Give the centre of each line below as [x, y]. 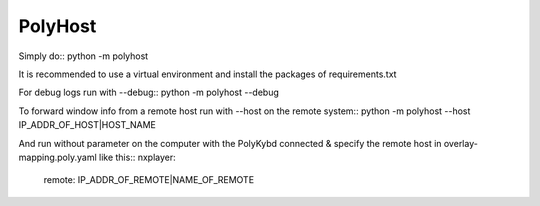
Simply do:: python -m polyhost [83, 56]
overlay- [461, 143]
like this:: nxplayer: [137, 157]
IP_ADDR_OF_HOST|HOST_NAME [87, 125]
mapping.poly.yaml [57, 157]
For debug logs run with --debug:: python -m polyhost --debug [149, 92]
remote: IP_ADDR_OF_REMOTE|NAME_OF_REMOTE [149, 180]
